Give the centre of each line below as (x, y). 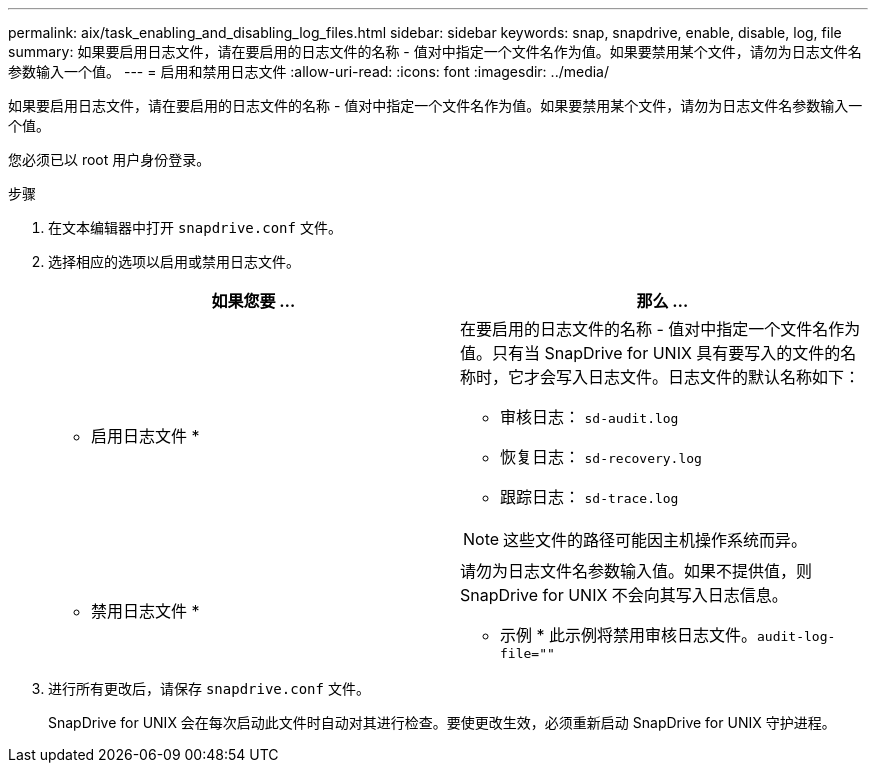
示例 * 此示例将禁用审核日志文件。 (629, 635)
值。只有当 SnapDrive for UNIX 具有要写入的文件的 (650, 353)
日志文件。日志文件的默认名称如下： (724, 377)
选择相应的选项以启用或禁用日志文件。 (174, 261)
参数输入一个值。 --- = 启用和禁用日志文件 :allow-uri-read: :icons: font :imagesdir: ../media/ (309, 71)
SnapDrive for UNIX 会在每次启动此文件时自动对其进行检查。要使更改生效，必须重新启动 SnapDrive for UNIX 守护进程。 (442, 722)
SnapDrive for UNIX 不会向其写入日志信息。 (624, 595)
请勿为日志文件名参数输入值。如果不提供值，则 (636, 571)
